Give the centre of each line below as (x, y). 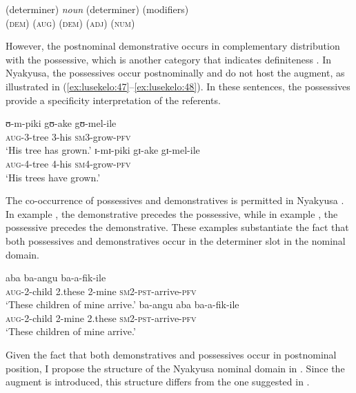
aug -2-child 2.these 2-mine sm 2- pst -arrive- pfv (101, 291)
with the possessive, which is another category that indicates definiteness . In (169, 59)
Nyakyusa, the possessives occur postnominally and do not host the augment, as (175, 73)
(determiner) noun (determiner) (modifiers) (97, 9)
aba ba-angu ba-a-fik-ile (56, 278)
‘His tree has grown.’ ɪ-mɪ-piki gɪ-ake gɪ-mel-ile (103, 150)
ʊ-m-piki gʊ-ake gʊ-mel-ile (61, 123)
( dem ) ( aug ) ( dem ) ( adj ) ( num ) (70, 22)
